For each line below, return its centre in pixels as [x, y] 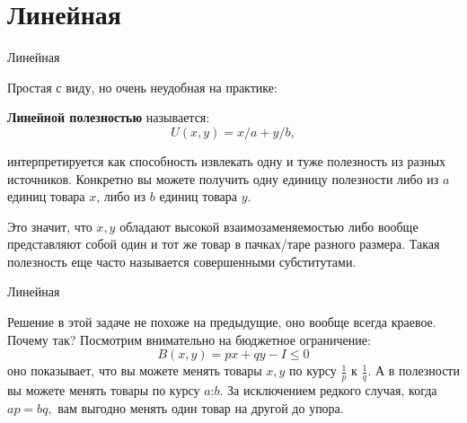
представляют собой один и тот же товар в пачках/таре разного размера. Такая [224, 244]
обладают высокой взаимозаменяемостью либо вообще [269, 226]
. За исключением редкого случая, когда [328, 390]
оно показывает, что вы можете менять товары [135, 370]
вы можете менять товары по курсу [104, 390]
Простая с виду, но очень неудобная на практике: [142, 87]
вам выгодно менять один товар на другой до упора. [201, 407]
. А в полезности [414, 370]
